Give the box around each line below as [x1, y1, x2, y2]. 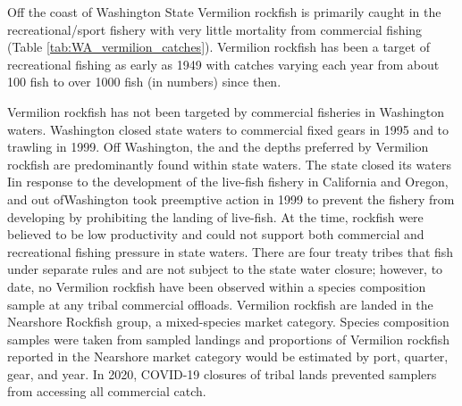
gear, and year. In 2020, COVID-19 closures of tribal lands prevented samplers [7, 364, 437, 383]
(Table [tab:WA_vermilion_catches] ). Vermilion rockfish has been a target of [7, 37, 430, 56]
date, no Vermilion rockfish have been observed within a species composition [7, 277, 426, 295]
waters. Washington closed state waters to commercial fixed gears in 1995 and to [7, 120, 449, 138]
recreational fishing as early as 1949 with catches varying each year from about [7, 54, 440, 73]
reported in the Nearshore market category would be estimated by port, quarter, [7, 347, 449, 366]
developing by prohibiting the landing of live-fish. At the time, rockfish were [7, 207, 424, 226]
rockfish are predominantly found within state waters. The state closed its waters [7, 154, 451, 173]
